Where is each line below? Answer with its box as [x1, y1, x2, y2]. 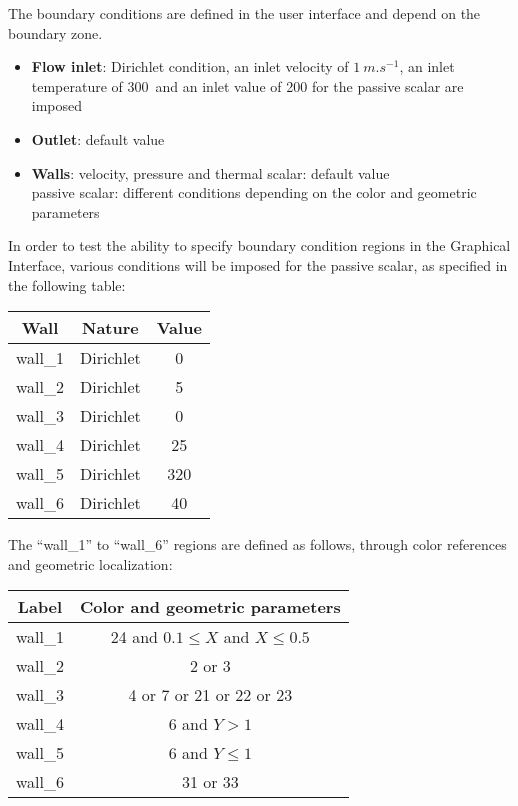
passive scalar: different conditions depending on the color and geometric [31, 182, 477, 203]
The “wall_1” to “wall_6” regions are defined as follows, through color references [8, 534, 507, 555]
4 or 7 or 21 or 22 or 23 [128, 683, 293, 707]
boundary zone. [8, 22, 103, 43]
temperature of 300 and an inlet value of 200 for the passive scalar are [31, 75, 464, 96]
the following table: [8, 274, 126, 295]
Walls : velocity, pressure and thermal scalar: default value [31, 162, 390, 183]
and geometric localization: [8, 553, 173, 574]
